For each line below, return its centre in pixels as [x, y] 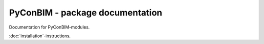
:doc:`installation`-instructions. [40, 36]
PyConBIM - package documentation [86, 13]
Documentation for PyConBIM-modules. [49, 27]
